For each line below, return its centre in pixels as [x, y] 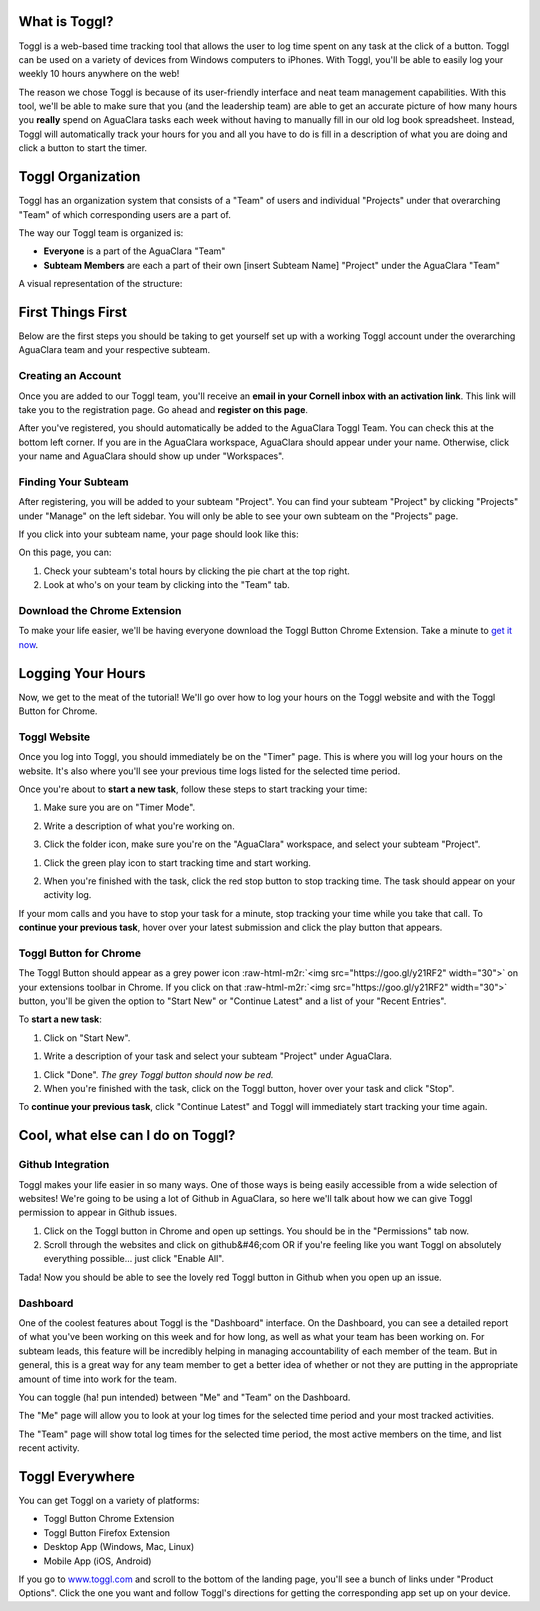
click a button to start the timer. [83, 148]
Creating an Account [70, 376]
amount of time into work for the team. [97, 1379]
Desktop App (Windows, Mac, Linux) [119, 1547]
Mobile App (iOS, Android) [97, 1561]
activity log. [67, 895]
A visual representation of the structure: [100, 284]
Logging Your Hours [82, 673]
